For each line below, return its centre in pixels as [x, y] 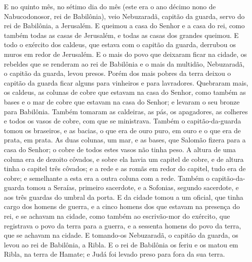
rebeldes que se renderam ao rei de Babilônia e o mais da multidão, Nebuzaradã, [124, 63]
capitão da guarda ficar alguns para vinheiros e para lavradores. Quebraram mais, [126, 82]
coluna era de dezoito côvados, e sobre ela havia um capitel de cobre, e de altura [124, 159]
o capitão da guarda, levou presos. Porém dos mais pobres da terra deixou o [117, 73]
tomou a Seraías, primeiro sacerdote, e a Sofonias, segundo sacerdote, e [133, 187]
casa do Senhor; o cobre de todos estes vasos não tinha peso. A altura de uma [120, 149]
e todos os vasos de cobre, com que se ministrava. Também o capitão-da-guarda [123, 121]
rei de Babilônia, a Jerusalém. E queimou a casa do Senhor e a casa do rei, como [125, 26]
